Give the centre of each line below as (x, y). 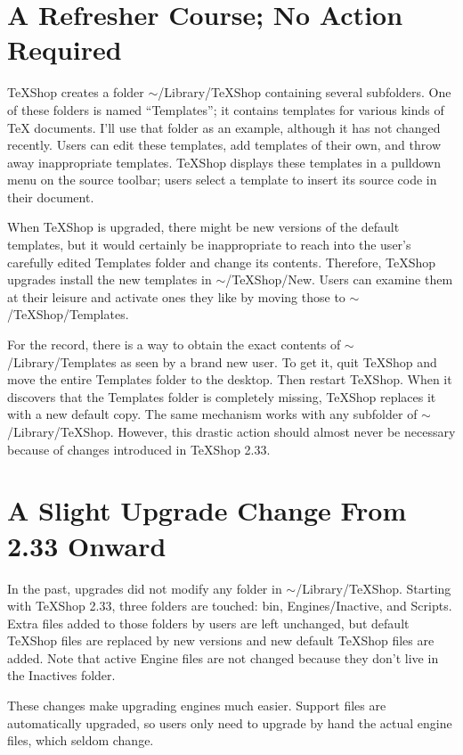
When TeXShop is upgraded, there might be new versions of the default (203, 227)
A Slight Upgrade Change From (207, 510)
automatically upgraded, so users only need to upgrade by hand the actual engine (230, 722)
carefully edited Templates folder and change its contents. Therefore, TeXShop (222, 262)
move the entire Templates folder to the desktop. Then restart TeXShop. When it (230, 379)
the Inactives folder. (61, 675)
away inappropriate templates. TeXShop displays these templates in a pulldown (224, 162)
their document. (51, 197)
